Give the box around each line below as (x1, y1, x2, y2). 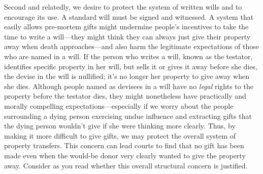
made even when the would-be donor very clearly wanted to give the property (4, 150, 246, 160)
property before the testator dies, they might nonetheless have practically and (4, 91, 246, 101)
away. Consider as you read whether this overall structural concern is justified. (4, 160, 248, 170)
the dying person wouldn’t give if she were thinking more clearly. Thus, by (4, 120, 236, 131)
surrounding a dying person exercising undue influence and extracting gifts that (4, 110, 252, 121)
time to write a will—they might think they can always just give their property (4, 31, 251, 41)
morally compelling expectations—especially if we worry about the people (4, 100, 234, 111)
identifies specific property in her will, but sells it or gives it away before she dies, (4, 61, 257, 71)
